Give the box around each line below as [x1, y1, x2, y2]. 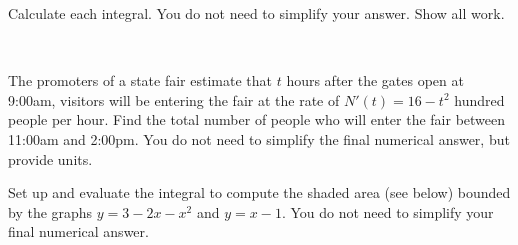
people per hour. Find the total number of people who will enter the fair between [8, 109, 506, 130]
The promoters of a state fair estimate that [8, 70, 272, 91]
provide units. [8, 148, 93, 169]
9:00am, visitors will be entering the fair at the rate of [8, 89, 340, 110]
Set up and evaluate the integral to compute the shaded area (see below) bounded [8, 182, 511, 203]
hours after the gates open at [286, 70, 464, 91]
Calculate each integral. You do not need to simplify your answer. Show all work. [8, 3, 505, 23]
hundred [454, 89, 505, 110]
